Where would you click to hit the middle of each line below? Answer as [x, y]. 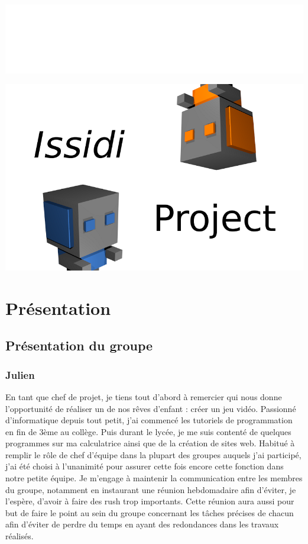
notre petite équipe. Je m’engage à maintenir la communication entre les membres [154, 478]
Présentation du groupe [79, 345]
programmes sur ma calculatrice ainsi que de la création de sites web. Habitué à [150, 443]
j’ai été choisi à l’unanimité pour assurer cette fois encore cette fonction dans [145, 466]
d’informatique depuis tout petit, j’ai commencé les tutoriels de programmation [149, 420]
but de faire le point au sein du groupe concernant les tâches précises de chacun [150, 512]
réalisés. [20, 536]
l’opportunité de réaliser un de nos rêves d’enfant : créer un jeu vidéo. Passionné [151, 408]
